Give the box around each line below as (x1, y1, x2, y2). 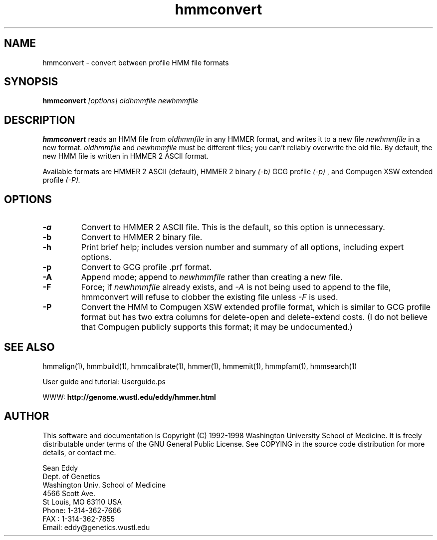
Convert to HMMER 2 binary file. (81, 232, 203, 243)
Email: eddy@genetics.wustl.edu (42, 523, 150, 532)
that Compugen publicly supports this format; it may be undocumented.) (81, 322, 353, 332)
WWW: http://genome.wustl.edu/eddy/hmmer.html (42, 392, 216, 401)
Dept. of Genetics (42, 472, 100, 481)
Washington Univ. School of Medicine (42, 480, 166, 489)
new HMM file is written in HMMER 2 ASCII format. (42, 152, 209, 161)
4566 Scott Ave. (42, 489, 96, 498)
